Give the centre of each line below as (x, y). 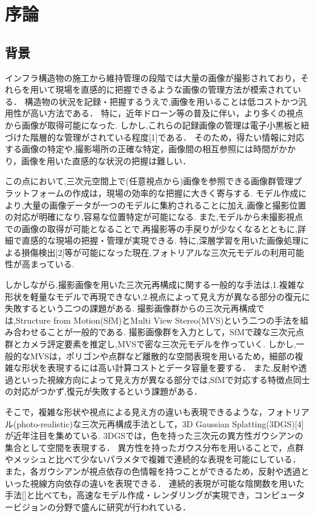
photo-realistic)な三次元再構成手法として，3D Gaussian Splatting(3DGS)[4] (160, 423)
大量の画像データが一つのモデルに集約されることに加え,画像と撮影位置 (165, 205)
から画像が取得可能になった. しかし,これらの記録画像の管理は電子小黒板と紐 (157, 125)
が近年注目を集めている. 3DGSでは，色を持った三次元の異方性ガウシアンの (154, 435)
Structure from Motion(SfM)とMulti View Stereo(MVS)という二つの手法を (158, 320)
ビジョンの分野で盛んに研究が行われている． (102, 506)
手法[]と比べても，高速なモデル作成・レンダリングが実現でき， (130, 495)
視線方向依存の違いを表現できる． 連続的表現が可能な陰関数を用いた (167, 483)
